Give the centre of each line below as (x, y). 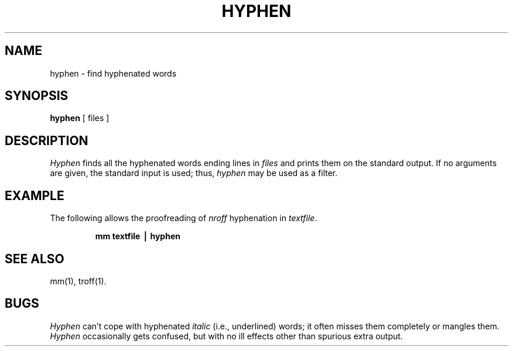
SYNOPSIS (37, 96)
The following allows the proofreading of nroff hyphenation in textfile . (184, 218)
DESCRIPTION (47, 140)
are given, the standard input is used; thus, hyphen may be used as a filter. (194, 173)
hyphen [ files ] (80, 118)
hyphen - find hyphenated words (113, 73)
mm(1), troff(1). (78, 281)
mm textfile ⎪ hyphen (138, 236)
